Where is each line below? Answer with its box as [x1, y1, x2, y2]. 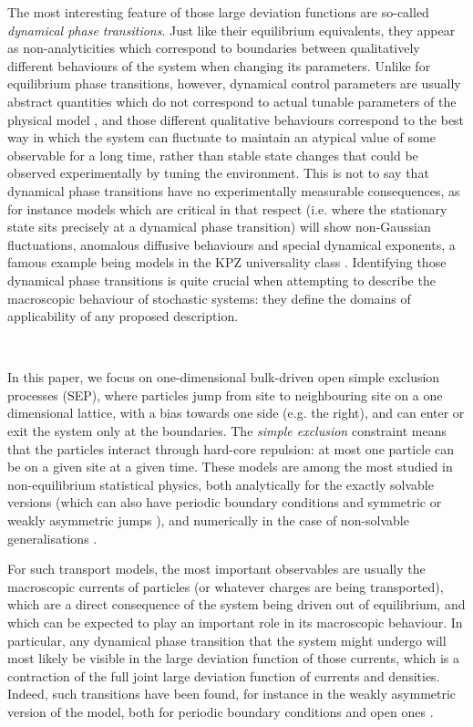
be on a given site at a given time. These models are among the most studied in [7, 457, 453, 476]
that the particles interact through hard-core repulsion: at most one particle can [7, 439, 455, 458]
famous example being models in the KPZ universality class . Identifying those [7, 253, 447, 272]
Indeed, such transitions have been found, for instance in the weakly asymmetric [7, 684, 457, 703]
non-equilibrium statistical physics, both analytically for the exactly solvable [7, 474, 434, 493]
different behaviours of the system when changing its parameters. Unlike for [7, 56, 431, 75]
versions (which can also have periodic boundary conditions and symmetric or [7, 493, 442, 512]
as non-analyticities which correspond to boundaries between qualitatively [7, 38, 420, 57]
